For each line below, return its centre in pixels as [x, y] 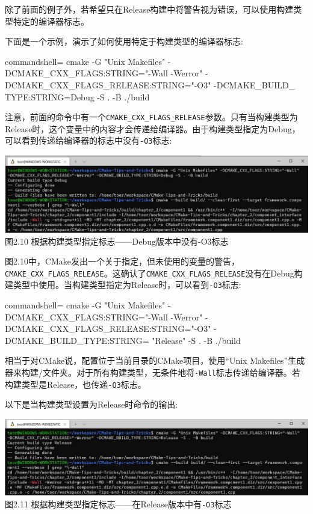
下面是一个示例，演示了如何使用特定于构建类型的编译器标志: [124, 41]
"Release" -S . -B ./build [196, 340]
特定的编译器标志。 [51, 21]
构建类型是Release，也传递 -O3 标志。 [76, 384]
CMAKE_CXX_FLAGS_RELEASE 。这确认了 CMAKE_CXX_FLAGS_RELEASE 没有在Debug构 [154, 273]
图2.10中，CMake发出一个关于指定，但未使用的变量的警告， [122, 261]
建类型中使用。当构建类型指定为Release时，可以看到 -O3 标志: [123, 285]
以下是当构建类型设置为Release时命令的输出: [91, 404]
